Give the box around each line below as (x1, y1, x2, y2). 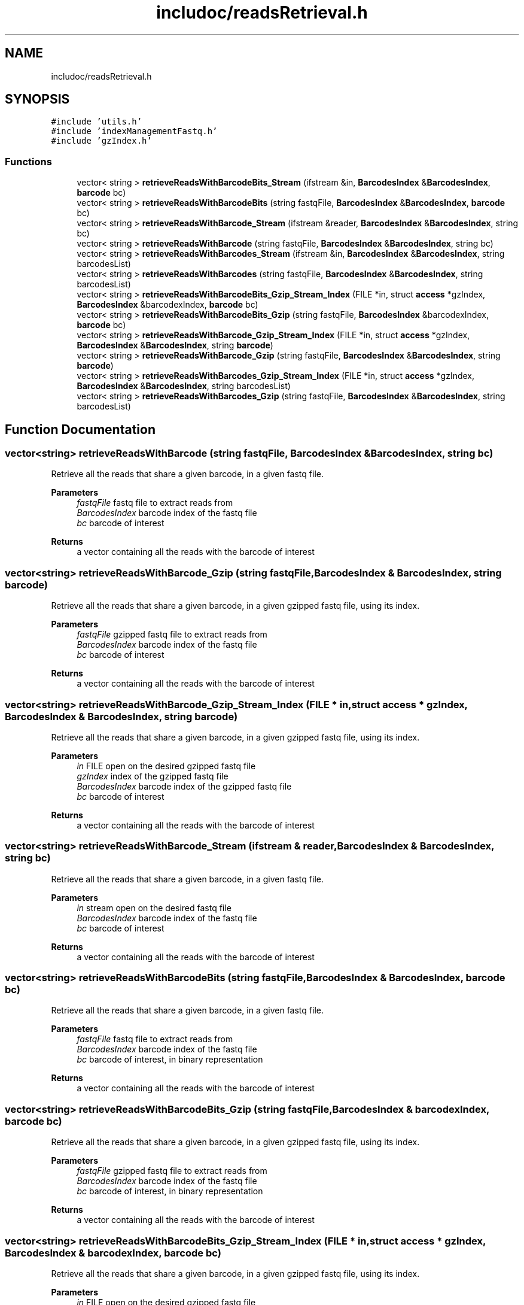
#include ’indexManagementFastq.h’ (51, 126, 218, 136)
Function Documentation (5, 421, 156, 437)
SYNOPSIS (5, 92, 70, 107)
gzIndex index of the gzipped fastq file (77, 770, 229, 781)
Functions (5, 155, 52, 168)
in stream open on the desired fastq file (77, 902, 231, 913)
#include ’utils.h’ (51, 117, 142, 127)
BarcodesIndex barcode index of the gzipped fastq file (77, 781, 292, 791)
